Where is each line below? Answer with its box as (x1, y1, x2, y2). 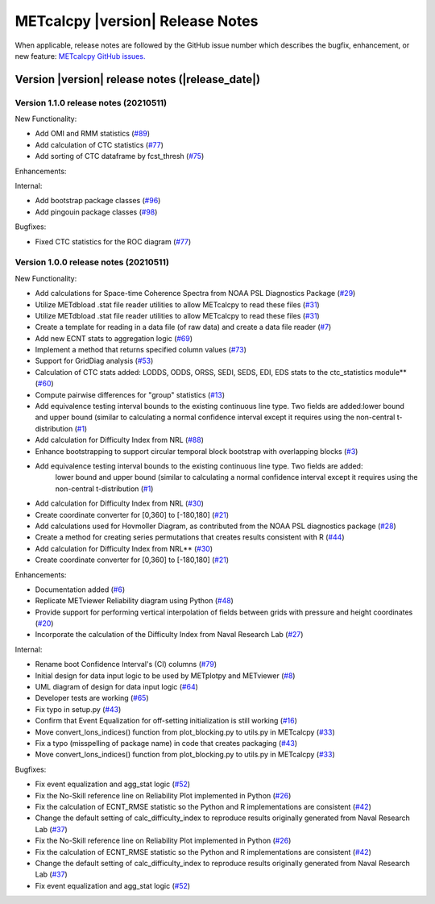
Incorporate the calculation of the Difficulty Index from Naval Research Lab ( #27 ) (35, 630, 304, 639)
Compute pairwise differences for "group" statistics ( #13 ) (35, 390, 226, 399)
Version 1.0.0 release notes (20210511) (14, 256, 169, 268)
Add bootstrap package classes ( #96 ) (35, 196, 161, 206)
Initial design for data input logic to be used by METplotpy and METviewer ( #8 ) (35, 670, 296, 681)
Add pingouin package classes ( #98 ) (35, 206, 158, 217)
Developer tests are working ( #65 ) (35, 694, 149, 703)
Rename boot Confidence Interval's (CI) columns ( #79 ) (35, 660, 217, 669)
